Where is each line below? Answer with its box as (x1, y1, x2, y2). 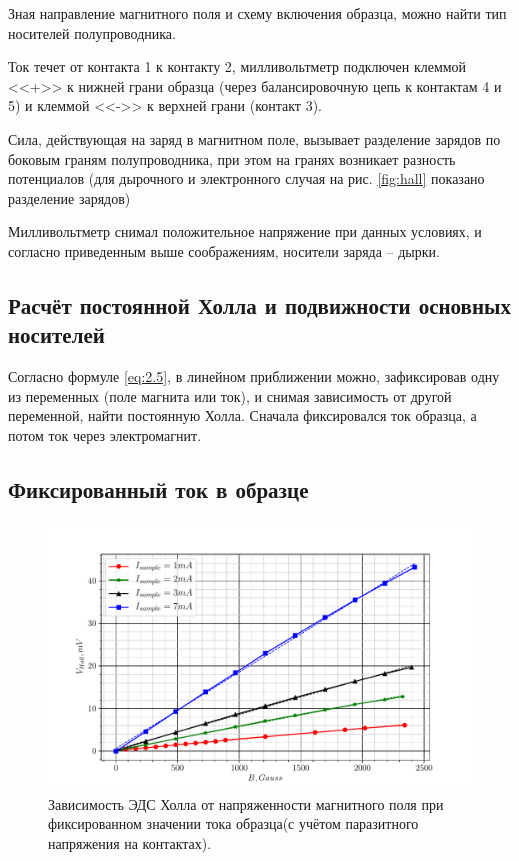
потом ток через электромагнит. (8, 424, 202, 445)
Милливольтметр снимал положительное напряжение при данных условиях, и (8, 221, 482, 242)
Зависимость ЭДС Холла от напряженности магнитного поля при (48, 793, 444, 814)
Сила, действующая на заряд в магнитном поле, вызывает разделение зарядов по (8, 128, 501, 149)
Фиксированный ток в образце (8, 473, 309, 504)
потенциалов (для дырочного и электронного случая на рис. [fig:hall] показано (8, 168, 485, 189)
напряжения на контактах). (48, 832, 212, 853)
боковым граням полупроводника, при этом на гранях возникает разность (8, 148, 456, 169)
